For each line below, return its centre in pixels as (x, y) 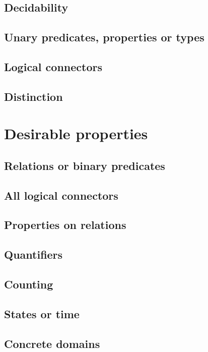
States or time (42, 313)
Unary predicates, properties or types (104, 37)
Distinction (33, 96)
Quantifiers (33, 254)
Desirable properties (76, 133)
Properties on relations (65, 225)
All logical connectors (61, 195)
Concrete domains (52, 343)
